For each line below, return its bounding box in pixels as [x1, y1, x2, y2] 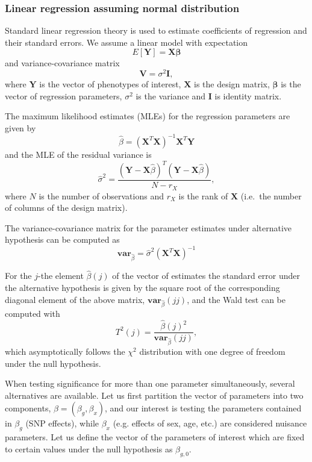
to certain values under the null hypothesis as [5, 442, 173, 455]
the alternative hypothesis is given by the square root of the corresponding [5, 281, 280, 293]
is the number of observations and [39, 189, 164, 202]
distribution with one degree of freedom [139, 345, 285, 357]
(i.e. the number [240, 189, 302, 202]
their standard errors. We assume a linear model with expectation [5, 36, 248, 48]
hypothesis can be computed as [5, 233, 120, 246]
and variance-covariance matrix [5, 57, 120, 69]
